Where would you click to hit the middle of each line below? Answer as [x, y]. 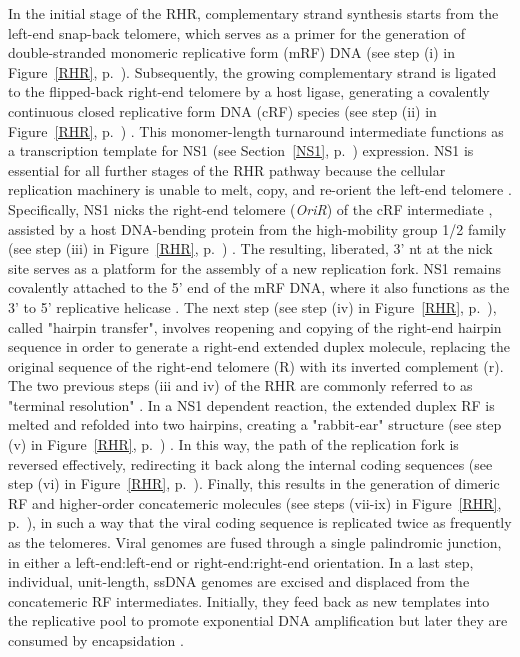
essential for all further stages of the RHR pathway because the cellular [227, 169]
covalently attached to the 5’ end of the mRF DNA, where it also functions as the [259, 287]
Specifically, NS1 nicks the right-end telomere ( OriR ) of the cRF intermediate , [250, 208]
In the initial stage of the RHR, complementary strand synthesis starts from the [253, 13]
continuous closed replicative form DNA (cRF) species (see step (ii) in [222, 110]
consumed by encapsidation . [96, 640]
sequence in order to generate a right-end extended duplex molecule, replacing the [259, 346]
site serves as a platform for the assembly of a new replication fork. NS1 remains [255, 267]
